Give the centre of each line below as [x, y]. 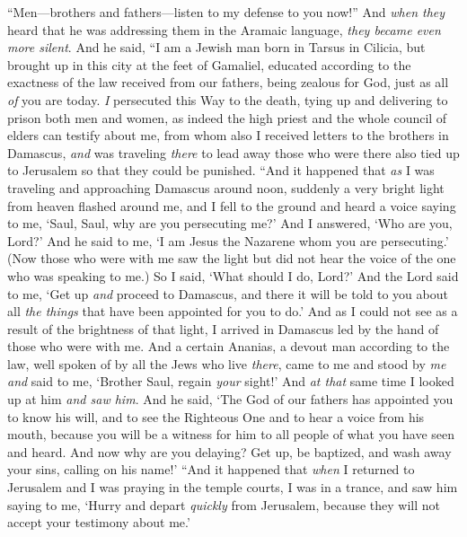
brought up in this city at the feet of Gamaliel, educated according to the [209, 64]
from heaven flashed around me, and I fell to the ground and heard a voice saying [232, 205]
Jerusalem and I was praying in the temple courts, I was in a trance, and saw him [233, 487]
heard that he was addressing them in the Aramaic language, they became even [224, 29]
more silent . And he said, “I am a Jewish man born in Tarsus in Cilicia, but [216, 47]
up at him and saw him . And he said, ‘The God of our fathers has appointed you [230, 399]
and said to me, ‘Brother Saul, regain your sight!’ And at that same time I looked [231, 381]
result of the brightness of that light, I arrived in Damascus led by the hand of [223, 328]
